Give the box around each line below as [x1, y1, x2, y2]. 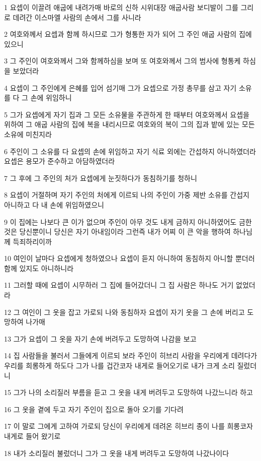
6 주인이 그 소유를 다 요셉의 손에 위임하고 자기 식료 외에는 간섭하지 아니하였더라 [4, 146, 256, 156]
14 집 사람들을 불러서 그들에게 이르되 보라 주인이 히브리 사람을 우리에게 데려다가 [4, 350, 257, 361]
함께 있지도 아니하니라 [4, 262, 74, 273]
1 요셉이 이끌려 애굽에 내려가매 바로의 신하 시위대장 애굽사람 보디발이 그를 [4, 2, 238, 12]
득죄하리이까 [13, 236, 52, 246]
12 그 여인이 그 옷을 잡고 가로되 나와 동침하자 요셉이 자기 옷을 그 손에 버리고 [4, 306, 245, 317]
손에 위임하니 [30, 92, 72, 103]
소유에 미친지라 [4, 128, 52, 139]
